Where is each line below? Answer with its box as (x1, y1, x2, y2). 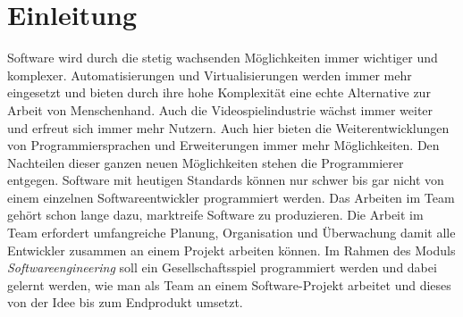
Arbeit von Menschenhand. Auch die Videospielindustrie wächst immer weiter (7, 100, 434, 119)
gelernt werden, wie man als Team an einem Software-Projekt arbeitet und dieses (7, 275, 451, 294)
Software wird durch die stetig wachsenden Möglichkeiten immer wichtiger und (7, 48, 438, 67)
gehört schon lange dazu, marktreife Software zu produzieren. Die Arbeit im (7, 205, 424, 224)
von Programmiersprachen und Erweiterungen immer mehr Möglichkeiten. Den (7, 136, 440, 154)
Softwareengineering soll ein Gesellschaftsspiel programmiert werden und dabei (7, 258, 437, 277)
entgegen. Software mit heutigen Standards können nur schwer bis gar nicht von (7, 171, 444, 189)
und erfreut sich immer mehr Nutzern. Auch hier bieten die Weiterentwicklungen (7, 118, 450, 137)
